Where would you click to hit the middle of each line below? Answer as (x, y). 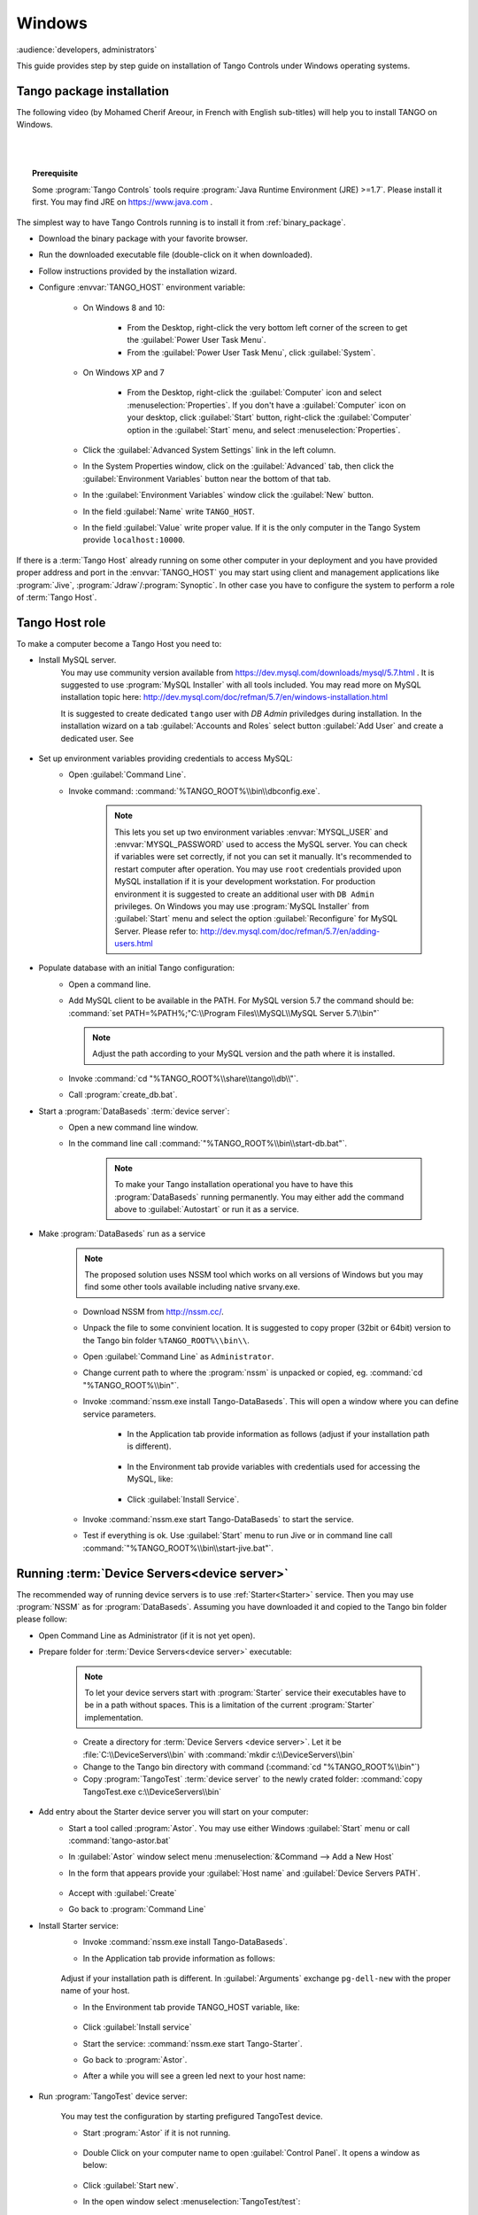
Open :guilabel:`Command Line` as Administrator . (178, 1356)
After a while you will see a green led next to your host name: (194, 2076)
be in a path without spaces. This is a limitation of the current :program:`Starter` (230, 1705)
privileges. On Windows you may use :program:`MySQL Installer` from (242, 906)
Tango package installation (93, 91)
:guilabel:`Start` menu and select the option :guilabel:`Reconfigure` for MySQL (256, 919)
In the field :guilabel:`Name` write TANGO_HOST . (169, 511)
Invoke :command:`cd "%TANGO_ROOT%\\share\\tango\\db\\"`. (184, 1078)
